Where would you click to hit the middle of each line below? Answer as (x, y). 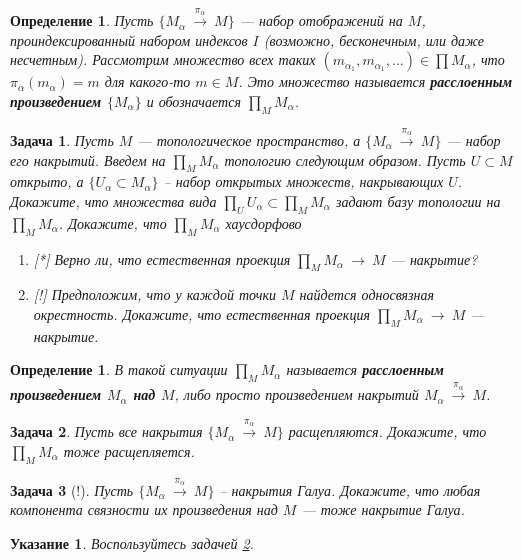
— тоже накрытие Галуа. (383, 509)
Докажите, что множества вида (113, 200)
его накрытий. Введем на (88, 159)
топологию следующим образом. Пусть (345, 159)
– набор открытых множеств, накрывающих (303, 181)
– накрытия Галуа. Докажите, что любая (350, 489)
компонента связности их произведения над (144, 509)
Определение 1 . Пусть (82, 20)
